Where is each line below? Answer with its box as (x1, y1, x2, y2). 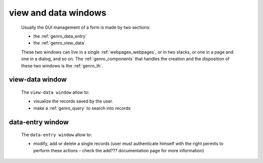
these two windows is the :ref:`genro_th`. (21, 62, 103, 68)
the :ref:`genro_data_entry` (33, 33, 87, 39)
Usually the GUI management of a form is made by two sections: (21, 24, 151, 30)
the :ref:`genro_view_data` (33, 40, 86, 46)
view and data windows (9, 7, 107, 18)
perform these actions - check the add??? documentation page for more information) (33, 147, 204, 153)
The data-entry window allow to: (21, 132, 92, 138)
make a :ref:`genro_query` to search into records (33, 105, 131, 111)
